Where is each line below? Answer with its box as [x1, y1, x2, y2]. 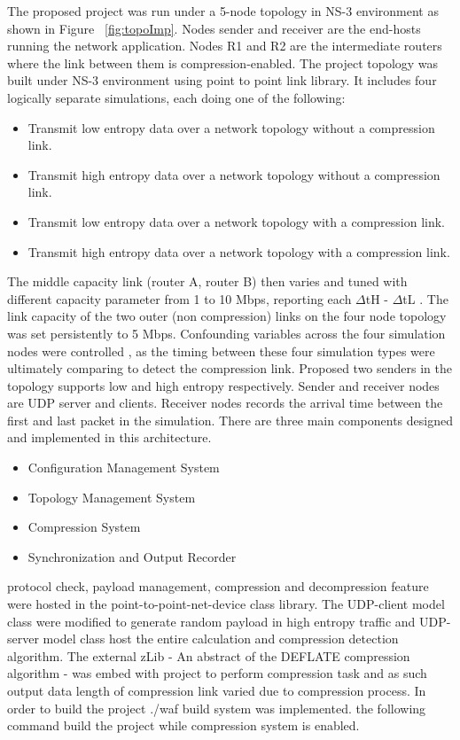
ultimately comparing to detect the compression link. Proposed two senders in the [7, 359, 452, 378]
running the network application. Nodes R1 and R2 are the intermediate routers [7, 36, 442, 55]
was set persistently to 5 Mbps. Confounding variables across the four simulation [7, 323, 446, 342]
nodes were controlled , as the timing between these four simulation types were [7, 341, 435, 360]
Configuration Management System [27, 458, 220, 477]
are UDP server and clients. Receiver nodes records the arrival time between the [7, 393, 443, 412]
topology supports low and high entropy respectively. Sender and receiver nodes [7, 376, 440, 394]
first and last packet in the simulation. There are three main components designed [7, 410, 453, 429]
